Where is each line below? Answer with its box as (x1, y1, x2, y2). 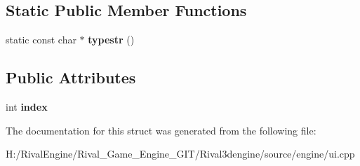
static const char (6, 32, 76, 47)
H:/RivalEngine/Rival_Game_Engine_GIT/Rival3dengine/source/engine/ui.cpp (6, 146, 355, 161)
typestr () (88, 32, 135, 47)
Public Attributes (6, 67, 136, 88)
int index (6, 99, 48, 113)
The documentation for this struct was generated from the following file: (6, 123, 316, 137)
